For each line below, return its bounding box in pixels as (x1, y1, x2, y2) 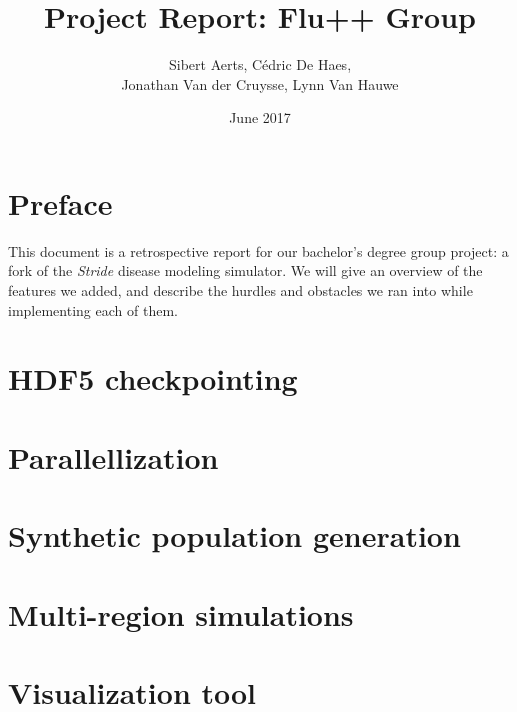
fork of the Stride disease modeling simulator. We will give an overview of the (8, 260, 483, 281)
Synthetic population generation (8, 515, 461, 556)
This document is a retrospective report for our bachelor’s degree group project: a (8, 240, 509, 261)
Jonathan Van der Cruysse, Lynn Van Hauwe (121, 73, 399, 94)
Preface (8, 182, 113, 223)
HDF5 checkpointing (8, 358, 298, 399)
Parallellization (8, 436, 219, 477)
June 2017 (229, 107, 291, 128)
